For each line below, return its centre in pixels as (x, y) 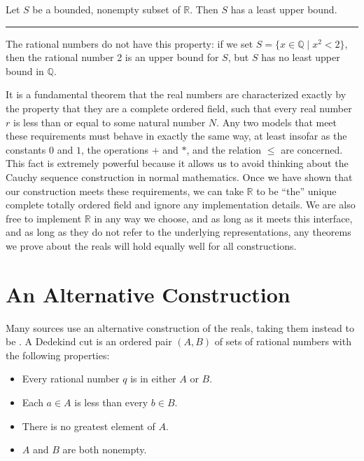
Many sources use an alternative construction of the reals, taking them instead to (180, 327)
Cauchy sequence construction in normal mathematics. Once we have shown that (179, 176)
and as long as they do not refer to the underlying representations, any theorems (178, 232)
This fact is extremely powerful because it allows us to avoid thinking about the (177, 163)
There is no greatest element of (89, 426)
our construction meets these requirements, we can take (125, 191)
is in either (153, 379)
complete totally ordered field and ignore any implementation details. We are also (181, 205)
